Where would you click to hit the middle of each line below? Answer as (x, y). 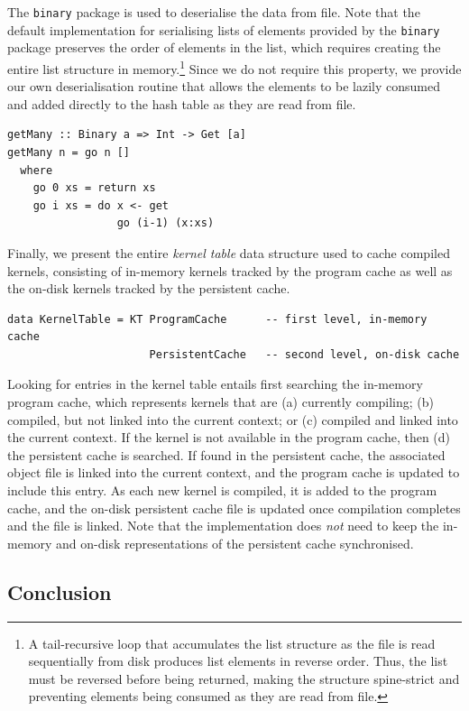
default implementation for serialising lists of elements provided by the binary (224, 29)
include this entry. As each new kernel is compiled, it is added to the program (222, 490)
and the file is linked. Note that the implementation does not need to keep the (223, 526)
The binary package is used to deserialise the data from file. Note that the (214, 12)
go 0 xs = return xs (94, 188)
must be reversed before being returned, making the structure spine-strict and (244, 678)
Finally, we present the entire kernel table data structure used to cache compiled (229, 252)
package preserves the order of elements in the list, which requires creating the (224, 47)
